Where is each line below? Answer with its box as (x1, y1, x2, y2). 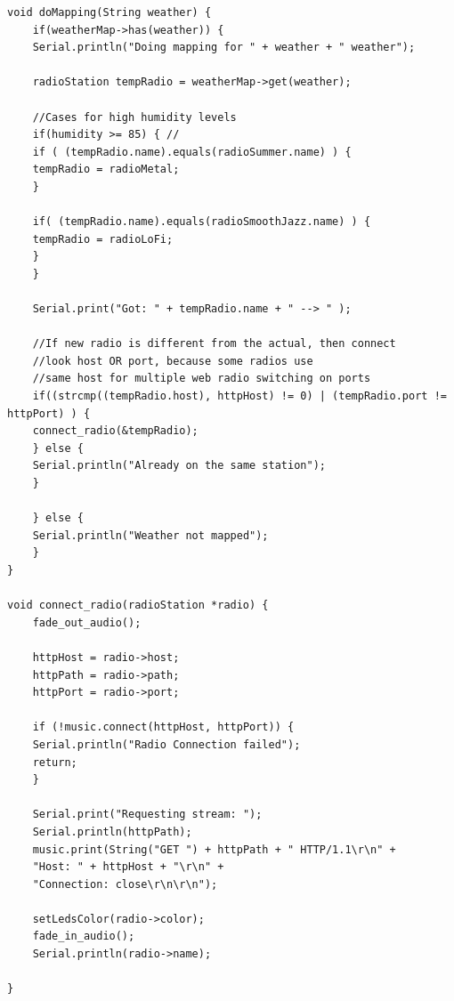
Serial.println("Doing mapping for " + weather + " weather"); (32, 41, 416, 54)
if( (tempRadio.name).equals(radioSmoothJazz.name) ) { (32, 215, 371, 229)
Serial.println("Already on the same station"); (32, 459, 326, 472)
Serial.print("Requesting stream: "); (32, 808, 263, 821)
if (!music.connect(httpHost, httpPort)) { (32, 721, 295, 734)
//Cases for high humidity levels (32, 110, 237, 124)
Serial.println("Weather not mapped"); (32, 529, 269, 542)
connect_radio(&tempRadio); (32, 424, 199, 438)
